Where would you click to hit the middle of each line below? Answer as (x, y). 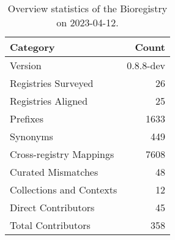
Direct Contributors (52, 207)
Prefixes (27, 118)
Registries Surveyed (52, 83)
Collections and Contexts (64, 189)
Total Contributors (50, 225)
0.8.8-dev (146, 65)
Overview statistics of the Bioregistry (87, 8)
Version (26, 65)
